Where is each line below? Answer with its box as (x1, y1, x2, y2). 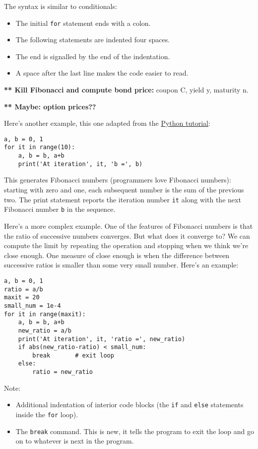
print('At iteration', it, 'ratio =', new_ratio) (18, 335, 186, 343)
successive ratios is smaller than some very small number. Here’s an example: (4, 260, 239, 270)
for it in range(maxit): (4, 310, 86, 318)
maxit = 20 (4, 294, 40, 301)
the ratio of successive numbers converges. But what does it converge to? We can (4, 230, 250, 241)
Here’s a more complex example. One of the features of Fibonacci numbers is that (4, 220, 253, 231)
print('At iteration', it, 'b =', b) (18, 160, 143, 168)
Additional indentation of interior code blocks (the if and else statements (15, 399, 244, 410)
